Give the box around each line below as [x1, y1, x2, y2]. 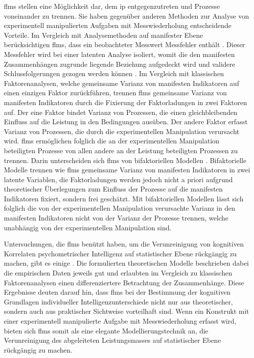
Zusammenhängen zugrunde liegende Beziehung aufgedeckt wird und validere [4, 58, 235, 69]
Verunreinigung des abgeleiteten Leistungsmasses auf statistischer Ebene [4, 335, 221, 345]
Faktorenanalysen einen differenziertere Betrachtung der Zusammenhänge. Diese [4, 277, 244, 287]
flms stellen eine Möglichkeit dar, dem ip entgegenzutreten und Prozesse [4, 1, 220, 11]
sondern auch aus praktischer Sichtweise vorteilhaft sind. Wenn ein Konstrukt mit [4, 306, 249, 316]
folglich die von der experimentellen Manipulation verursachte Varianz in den [4, 203, 235, 213]
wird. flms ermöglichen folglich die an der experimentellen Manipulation [4, 136, 220, 146]
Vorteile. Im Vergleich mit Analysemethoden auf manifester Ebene [4, 29, 203, 40]
